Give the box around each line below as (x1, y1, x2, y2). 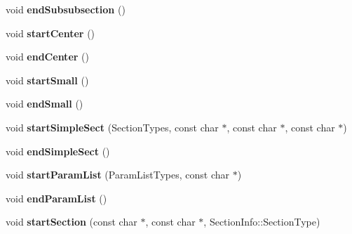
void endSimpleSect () (6, 143, 110, 158)
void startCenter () (6, 25, 95, 40)
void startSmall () (6, 72, 89, 87)
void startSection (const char (6, 214, 137, 229)
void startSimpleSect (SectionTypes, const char (6, 119, 219, 134)
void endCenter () (6, 49, 89, 64)
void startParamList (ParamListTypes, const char (6, 167, 229, 182)
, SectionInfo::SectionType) (203, 214, 320, 229)
